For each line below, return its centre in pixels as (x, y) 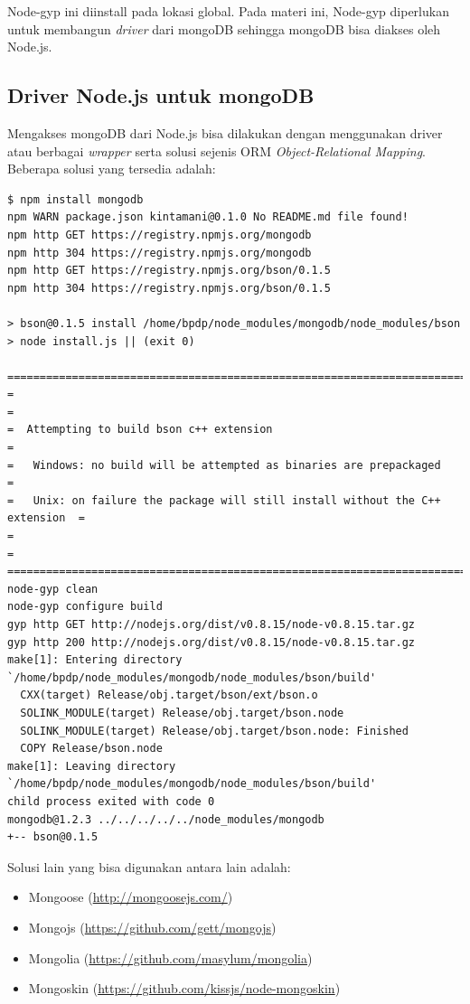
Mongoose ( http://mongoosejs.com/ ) (131, 897)
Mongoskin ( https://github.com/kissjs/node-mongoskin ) (184, 988)
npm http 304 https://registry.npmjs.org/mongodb (160, 253)
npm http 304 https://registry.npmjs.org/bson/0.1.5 (169, 288)
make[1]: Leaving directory (92, 766)
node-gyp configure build (85, 607)
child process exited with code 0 (111, 801)
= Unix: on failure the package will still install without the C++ (224, 500)
